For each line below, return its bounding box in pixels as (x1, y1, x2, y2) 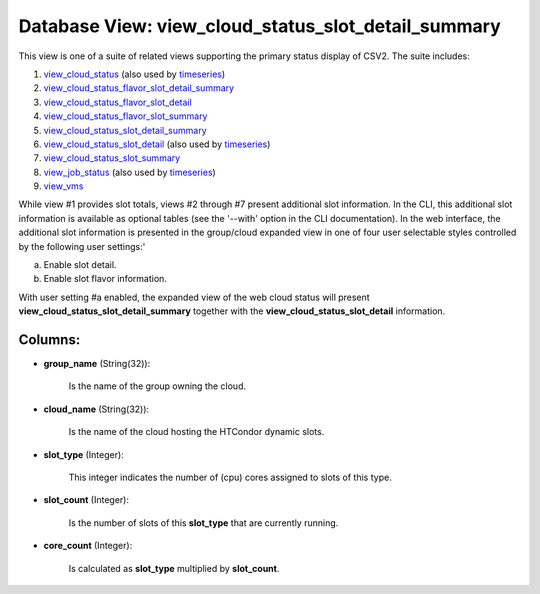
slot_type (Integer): (43, 448, 124, 460)
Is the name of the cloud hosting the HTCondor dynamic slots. (68, 426, 325, 438)
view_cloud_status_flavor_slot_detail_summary (43, 82, 235, 94)
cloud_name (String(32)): (43, 403, 150, 415)
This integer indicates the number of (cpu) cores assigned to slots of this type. (68, 471, 392, 484)
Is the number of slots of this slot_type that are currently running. (68, 516, 339, 529)
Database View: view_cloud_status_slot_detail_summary (18, 15, 502, 37)
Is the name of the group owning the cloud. (68, 380, 247, 392)
